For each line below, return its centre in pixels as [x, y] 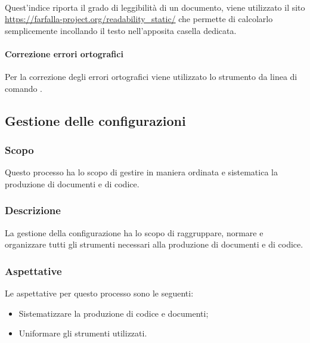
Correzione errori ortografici [64, 53]
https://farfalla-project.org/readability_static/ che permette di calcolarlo [139, 19]
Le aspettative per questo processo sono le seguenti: [99, 293]
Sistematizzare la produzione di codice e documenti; [114, 313]
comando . [24, 88]
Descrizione [33, 210]
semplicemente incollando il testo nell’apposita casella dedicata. [121, 30]
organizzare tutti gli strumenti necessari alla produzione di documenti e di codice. [154, 244]
